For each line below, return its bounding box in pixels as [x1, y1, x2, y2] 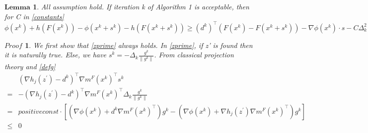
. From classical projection [154, 49, 234, 60]
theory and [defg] [4, 61, 56, 71]
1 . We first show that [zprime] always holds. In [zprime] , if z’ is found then [25, 40, 253, 50]
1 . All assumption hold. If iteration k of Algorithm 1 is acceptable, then [33, 1, 249, 11]
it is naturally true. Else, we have [4, 49, 106, 60]
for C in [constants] [4, 11, 64, 21]
